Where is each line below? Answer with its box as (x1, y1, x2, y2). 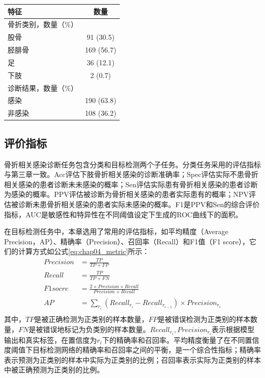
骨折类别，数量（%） (8, 19, 78, 30)
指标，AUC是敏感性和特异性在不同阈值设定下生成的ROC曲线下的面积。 (4, 209, 243, 219)
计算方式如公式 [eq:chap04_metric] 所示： (18, 246, 150, 257)
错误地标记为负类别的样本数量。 (43, 323, 150, 334)
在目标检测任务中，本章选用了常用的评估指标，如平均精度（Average (4, 226, 228, 237)
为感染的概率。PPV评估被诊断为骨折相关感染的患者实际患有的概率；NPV (4, 189, 249, 199)
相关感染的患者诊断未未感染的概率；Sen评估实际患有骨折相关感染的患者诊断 (4, 179, 258, 189)
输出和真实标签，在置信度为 (4, 334, 97, 345)
